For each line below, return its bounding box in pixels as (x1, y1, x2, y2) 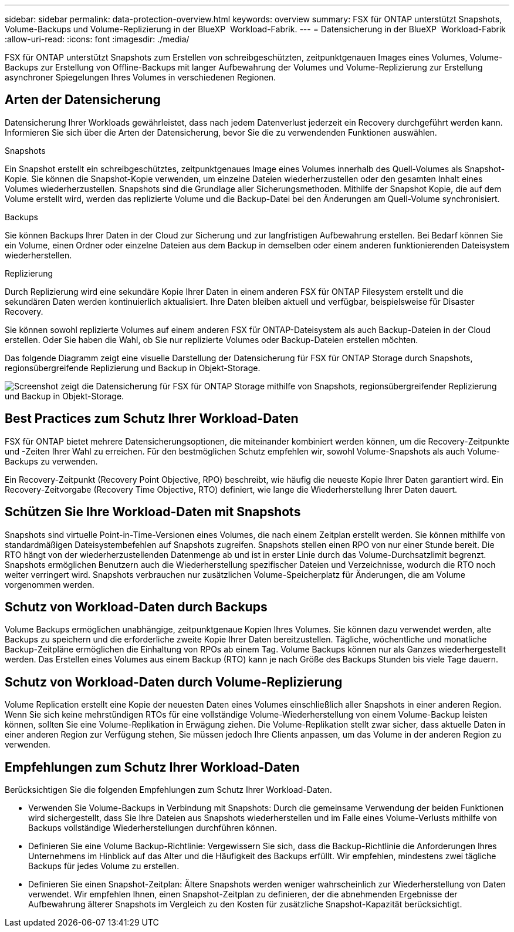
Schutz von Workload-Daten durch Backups (5, 599, 268, 614)
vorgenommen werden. (5, 579, 94, 590)
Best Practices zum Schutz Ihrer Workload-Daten (5, 411, 299, 426)
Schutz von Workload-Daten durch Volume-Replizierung (5, 674, 343, 689)
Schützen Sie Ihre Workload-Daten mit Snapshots (5, 504, 301, 520)
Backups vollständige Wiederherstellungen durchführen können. (28, 823, 278, 833)
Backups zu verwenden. (5, 456, 98, 466)
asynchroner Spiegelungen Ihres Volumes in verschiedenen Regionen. (5, 72, 276, 82)
